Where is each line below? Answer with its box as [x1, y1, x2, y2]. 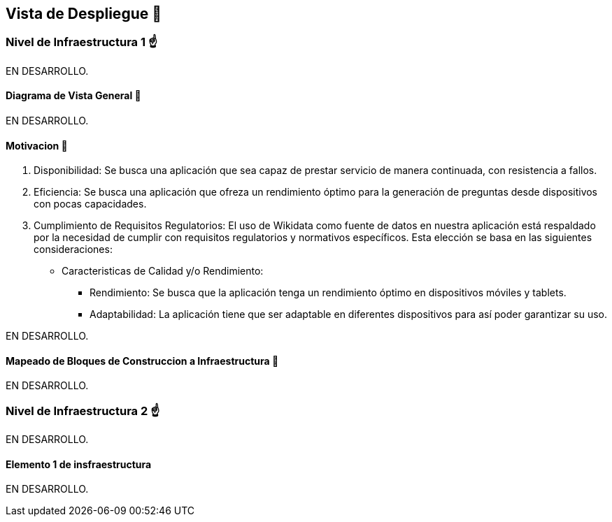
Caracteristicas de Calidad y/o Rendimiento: [62, 265, 264, 277]
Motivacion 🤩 [6, 139, 68, 152]
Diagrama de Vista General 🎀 [6, 89, 141, 102]
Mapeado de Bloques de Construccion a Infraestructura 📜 [6, 354, 279, 367]
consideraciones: [34, 243, 113, 256]
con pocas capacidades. [34, 198, 147, 210]
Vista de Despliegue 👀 [6, 5, 162, 22]
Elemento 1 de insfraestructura [6, 458, 152, 470]
